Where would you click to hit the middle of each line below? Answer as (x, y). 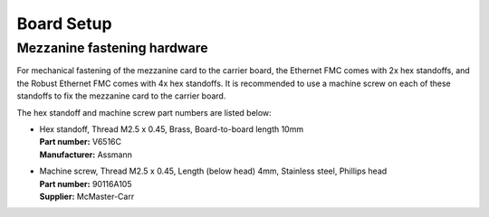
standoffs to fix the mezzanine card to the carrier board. (121, 96)
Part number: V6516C (81, 142)
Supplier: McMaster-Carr (87, 196)
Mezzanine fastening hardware (112, 48)
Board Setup (64, 24)
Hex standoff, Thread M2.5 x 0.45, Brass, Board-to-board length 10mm (171, 129)
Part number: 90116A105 (86, 184)
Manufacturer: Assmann (86, 155)
